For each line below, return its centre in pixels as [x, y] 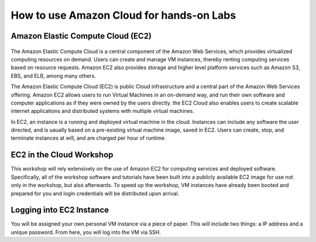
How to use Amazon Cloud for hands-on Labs [123, 15]
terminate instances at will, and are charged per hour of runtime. [88, 138]
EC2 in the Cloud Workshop [62, 155]
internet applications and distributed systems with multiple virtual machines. [102, 111]
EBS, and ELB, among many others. [54, 75]
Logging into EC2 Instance [60, 210]
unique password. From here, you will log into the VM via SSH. [86, 232]
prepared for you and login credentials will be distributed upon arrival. [95, 193]
